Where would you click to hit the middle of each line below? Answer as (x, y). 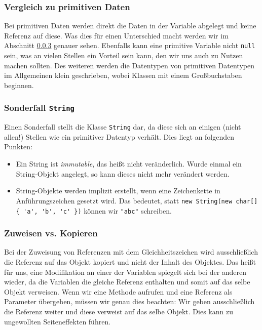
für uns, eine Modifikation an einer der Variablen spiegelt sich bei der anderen (125, 272)
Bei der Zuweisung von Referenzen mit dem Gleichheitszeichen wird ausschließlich (131, 252)
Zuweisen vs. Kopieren (51, 233)
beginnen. (19, 85)
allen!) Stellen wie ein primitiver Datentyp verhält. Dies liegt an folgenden (119, 136)
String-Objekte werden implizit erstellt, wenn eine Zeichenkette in (118, 191)
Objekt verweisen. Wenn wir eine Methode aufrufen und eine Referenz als (118, 291)
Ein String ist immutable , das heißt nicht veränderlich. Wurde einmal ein (129, 164)
